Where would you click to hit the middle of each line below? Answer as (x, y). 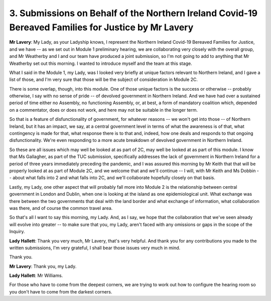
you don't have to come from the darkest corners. (61, 291)
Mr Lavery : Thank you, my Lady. (43, 266)
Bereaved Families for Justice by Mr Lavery (101, 27)
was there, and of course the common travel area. (61, 208)
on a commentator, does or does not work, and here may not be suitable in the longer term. (104, 110)
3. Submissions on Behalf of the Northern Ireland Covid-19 (133, 13)
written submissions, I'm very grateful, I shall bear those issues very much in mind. (95, 248)
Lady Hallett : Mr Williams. (36, 276)
